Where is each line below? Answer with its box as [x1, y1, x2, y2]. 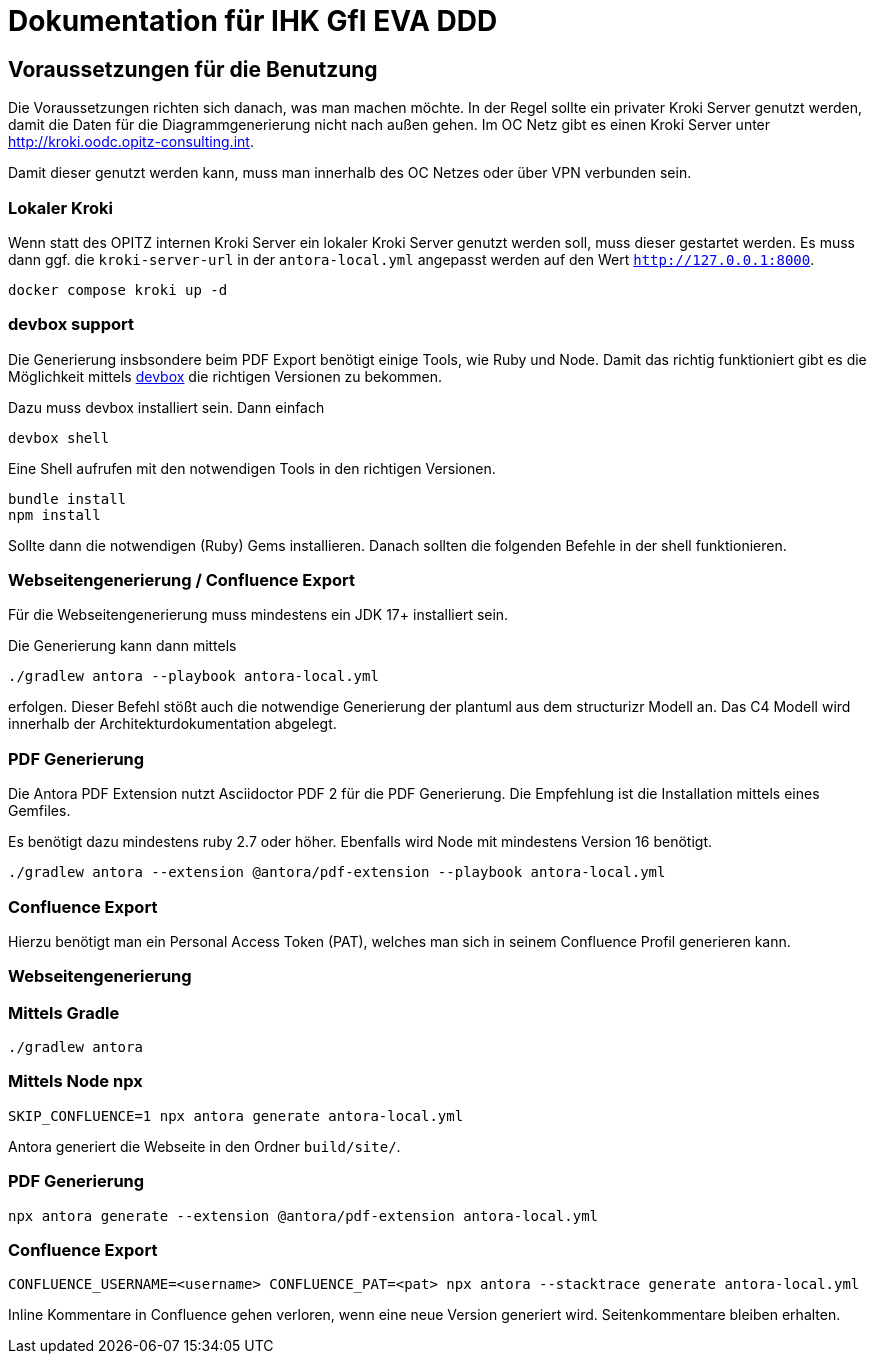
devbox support [8, 314, 134, 335]
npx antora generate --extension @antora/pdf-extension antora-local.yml [8, 1207, 599, 1224]
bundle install [8, 490, 127, 507]
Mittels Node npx [8, 1071, 143, 1092]
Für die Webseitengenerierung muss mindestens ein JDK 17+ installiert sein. [8, 606, 509, 624]
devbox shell [8, 429, 110, 446]
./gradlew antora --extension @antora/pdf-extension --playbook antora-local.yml [8, 864, 666, 881]
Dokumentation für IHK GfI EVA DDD [8, 4, 498, 38]
